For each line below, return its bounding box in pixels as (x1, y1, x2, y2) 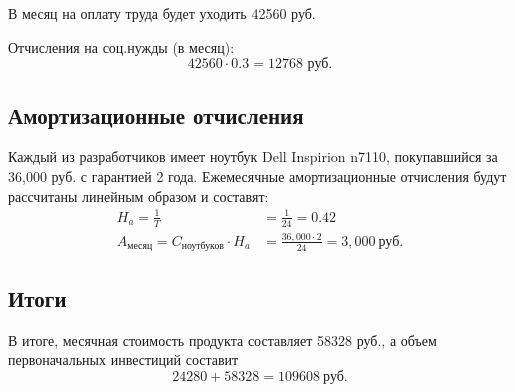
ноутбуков (181, 241, 224, 252)
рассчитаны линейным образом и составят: (8, 185, 269, 206)
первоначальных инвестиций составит (8, 349, 239, 370)
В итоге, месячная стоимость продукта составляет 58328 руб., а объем (8, 329, 437, 350)
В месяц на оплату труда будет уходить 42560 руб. (8, 3, 316, 23)
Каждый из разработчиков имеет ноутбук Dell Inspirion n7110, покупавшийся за (8, 146, 498, 167)
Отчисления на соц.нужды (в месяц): (8, 36, 235, 57)
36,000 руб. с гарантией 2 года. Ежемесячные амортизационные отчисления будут (8, 165, 507, 186)
